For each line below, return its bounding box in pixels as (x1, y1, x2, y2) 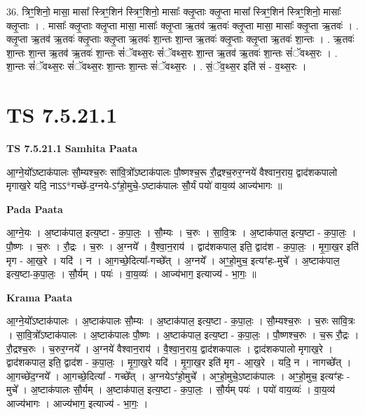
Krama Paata (6, 290, 72, 304)
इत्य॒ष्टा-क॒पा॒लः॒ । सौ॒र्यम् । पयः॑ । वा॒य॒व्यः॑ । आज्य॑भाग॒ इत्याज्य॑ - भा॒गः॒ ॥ (6, 266, 256, 281)
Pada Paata (6, 201, 63, 216)
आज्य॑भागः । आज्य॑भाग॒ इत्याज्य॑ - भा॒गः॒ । (6, 396, 149, 410)
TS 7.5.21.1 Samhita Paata (6, 141, 138, 156)
